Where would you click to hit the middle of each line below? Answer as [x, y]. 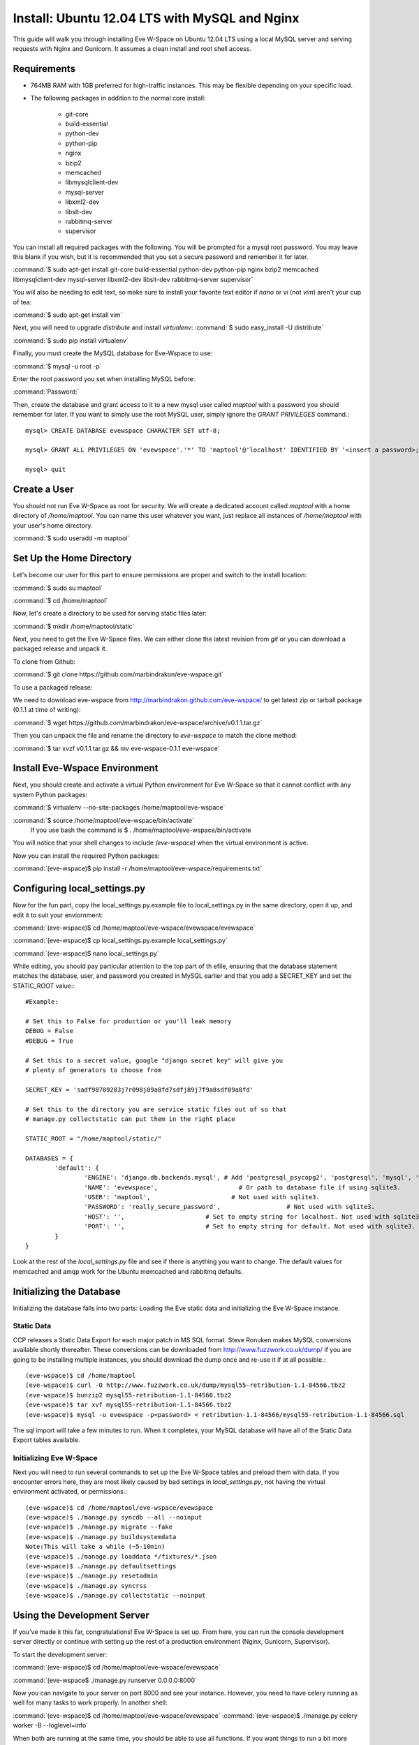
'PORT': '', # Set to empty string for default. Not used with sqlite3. [250, 1226]
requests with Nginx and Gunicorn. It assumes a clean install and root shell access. [132, 48]
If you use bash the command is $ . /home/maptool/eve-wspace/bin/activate [141, 830]
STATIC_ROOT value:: [44, 986]
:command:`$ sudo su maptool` [58, 588]
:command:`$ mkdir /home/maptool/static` [74, 626]
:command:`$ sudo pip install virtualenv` [71, 340]
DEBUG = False [49, 1031]
